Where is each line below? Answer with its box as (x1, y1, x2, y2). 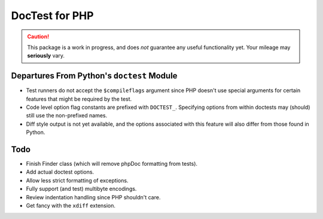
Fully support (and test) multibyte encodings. (26, 185, 137, 193)
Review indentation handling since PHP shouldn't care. (26, 193, 161, 200)
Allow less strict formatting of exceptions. (26, 177, 129, 184)
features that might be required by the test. (26, 95, 132, 102)
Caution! (27, 33, 50, 40)
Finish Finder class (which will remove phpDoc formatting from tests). (26, 160, 197, 168)
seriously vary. (27, 52, 65, 59)
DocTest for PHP (11, 9, 94, 22)
